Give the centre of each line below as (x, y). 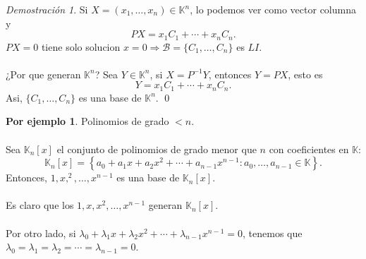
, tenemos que (273, 233)
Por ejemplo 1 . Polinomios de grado (87, 121)
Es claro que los (40, 205)
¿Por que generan (43, 74)
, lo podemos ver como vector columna (273, 9)
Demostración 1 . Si (47, 9)
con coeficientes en (309, 149)
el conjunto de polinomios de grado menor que (157, 149)
